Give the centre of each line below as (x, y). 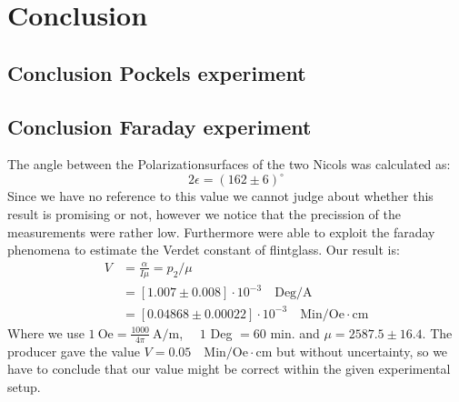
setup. (24, 386)
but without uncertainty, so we (362, 351)
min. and (295, 332)
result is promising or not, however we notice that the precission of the (204, 214)
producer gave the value (74, 351)
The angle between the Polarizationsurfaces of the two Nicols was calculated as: (229, 164)
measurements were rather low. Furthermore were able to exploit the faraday (221, 231)
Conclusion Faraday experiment (160, 126)
